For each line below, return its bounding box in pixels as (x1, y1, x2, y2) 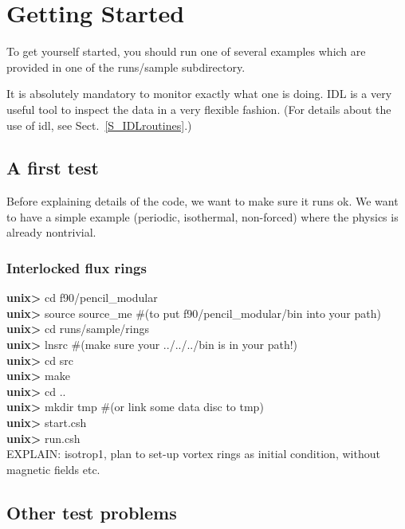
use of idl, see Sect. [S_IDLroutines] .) (6, 116, 192, 133)
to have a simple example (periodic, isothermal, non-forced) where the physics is (6, 208, 399, 225)
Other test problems (6, 500, 177, 524)
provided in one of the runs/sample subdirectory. (6, 58, 246, 75)
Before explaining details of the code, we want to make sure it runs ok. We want (6, 193, 399, 210)
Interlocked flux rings (6, 258, 147, 277)
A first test (6, 155, 100, 180)
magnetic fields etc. (6, 460, 100, 477)
